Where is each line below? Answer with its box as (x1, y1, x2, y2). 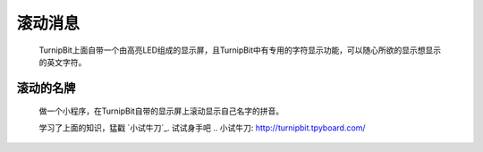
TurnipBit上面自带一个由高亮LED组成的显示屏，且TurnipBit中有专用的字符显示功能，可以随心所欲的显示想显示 (38, 45, 442, 55)
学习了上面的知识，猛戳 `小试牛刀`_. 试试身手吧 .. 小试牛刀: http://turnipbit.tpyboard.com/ (38, 122, 366, 133)
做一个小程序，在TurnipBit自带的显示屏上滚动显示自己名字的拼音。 (38, 106, 284, 116)
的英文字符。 (38, 56, 87, 67)
